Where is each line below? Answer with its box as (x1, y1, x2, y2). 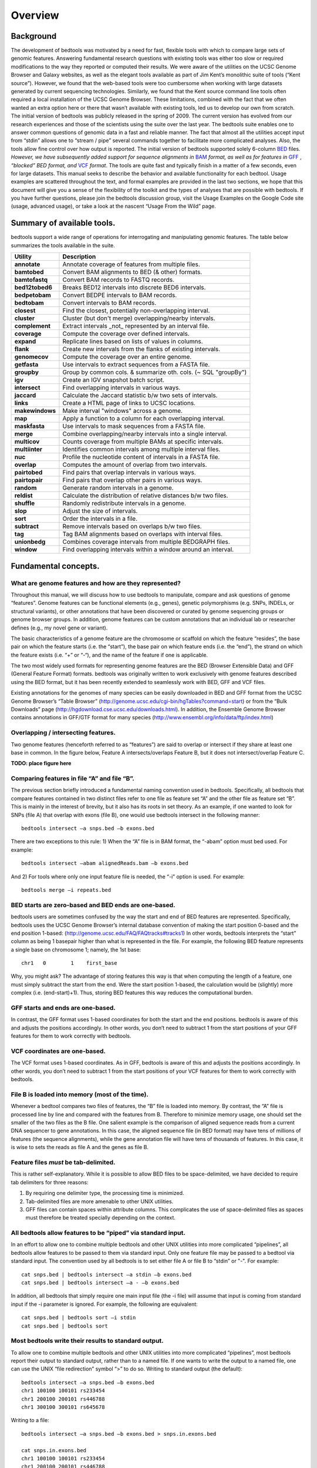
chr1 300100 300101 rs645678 (21, 1404, 105, 1410)
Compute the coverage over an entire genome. (62, 353, 192, 361)
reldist (14, 491, 33, 500)
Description (62, 252, 96, 261)
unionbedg (14, 538, 46, 546)
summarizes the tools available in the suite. (11, 241, 116, 249)
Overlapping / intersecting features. (11, 729, 116, 737)
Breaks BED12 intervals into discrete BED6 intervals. (62, 284, 206, 292)
